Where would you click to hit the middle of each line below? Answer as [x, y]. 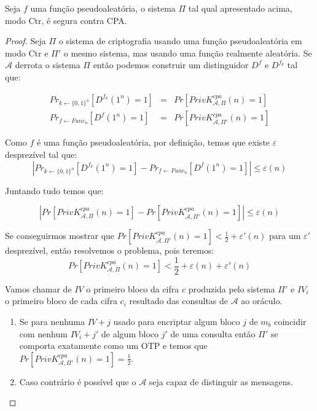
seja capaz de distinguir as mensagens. [221, 381]
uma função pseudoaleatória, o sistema [103, 8]
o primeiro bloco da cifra [133, 288]
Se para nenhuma [52, 321]
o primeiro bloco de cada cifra [61, 301]
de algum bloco [130, 333]
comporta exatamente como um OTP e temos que [113, 346]
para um [285, 236]
